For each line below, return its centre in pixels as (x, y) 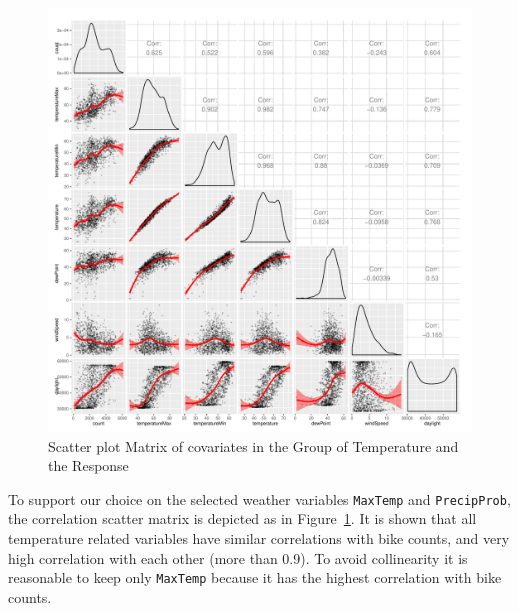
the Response (88, 465)
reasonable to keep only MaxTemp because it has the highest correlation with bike (255, 577)
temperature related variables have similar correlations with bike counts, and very (259, 538)
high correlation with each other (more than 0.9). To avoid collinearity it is (238, 557)
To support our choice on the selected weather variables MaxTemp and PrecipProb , (259, 498)
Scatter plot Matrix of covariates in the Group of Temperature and (253, 445)
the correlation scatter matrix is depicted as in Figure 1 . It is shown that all (242, 518)
